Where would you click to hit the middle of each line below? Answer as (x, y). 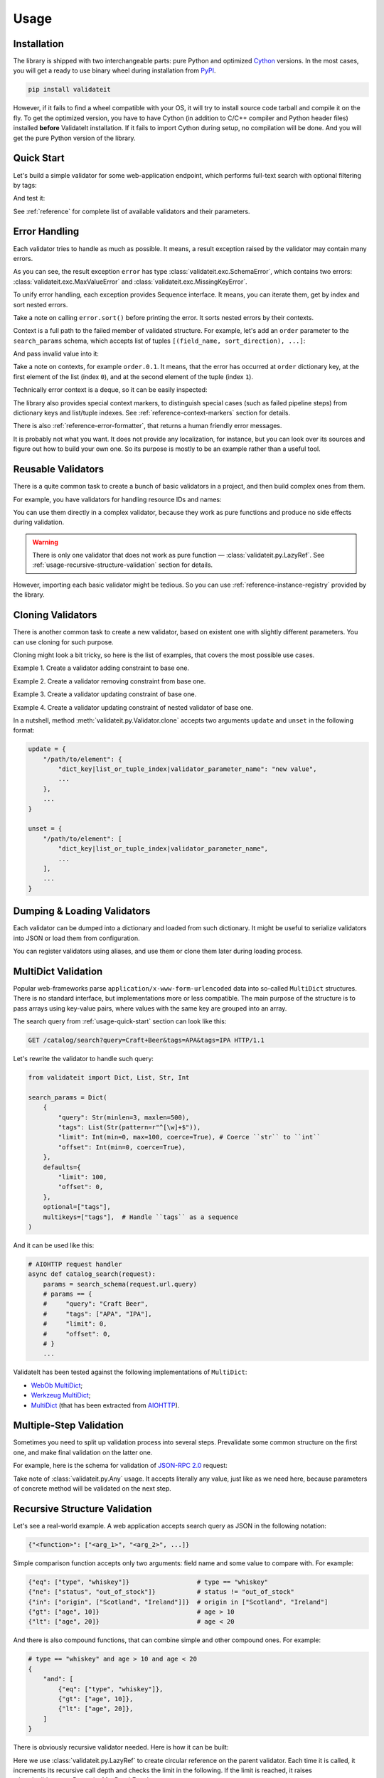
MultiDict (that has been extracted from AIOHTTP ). (105, 1405)
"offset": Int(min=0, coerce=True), (122, 1147)
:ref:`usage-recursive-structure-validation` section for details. (123, 565)
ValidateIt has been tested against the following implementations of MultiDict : (130, 1372)
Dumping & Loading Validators (82, 911)
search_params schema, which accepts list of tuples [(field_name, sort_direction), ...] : (159, 341)
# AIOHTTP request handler (75, 1264)
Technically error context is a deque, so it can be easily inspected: (110, 390)
